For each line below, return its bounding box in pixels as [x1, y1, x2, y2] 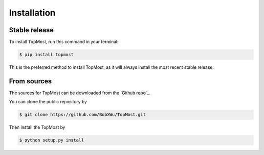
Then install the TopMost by [9, 124, 66, 130]
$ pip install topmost [19, 52, 74, 58]
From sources [9, 77, 52, 85]
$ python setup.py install [19, 137, 84, 143]
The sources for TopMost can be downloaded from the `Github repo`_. [9, 90, 151, 96]
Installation [9, 7, 56, 18]
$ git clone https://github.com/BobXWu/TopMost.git [19, 112, 146, 117]
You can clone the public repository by [9, 99, 87, 105]
